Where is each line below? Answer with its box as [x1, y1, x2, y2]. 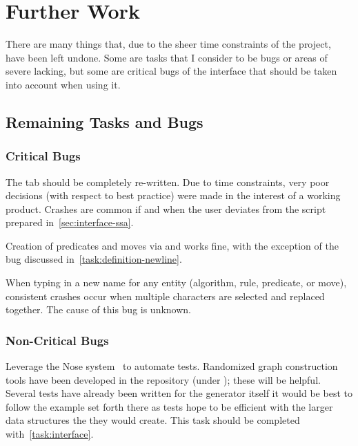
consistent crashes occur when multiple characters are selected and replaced [6, 288, 325, 303]
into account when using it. [6, 77, 121, 91]
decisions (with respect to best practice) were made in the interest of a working [6, 188, 341, 203]
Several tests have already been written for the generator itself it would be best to [6, 386, 352, 400]
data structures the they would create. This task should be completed [6, 413, 300, 427]
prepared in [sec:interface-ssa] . [6, 215, 134, 230]
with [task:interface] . [6, 427, 94, 441]
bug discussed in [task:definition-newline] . [6, 252, 182, 266]
